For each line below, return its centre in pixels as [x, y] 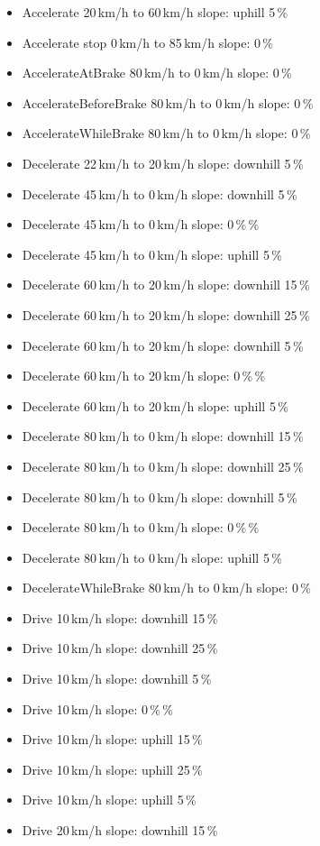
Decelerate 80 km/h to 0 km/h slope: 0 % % [141, 527]
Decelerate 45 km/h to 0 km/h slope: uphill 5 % [152, 254]
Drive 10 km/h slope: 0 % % [97, 708]
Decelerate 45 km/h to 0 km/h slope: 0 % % [141, 224]
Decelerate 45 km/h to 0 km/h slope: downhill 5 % [160, 193]
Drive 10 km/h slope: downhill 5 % [117, 679]
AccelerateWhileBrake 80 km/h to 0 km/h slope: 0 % [166, 133]
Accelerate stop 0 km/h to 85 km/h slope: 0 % [148, 42]
